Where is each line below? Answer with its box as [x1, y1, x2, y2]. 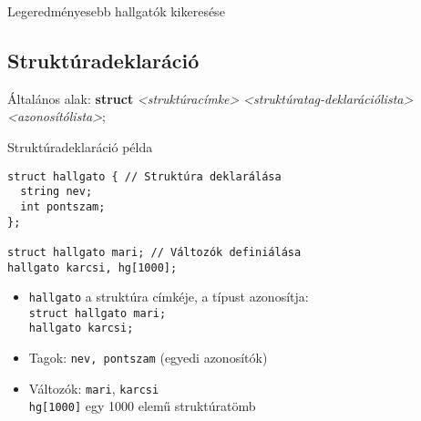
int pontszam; [20, 200, 106, 213]
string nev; [20, 185, 93, 199]
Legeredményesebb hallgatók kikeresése [7, 2, 225, 20]
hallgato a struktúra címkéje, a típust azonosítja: [28, 287, 309, 306]
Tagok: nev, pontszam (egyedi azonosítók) [28, 348, 268, 367]
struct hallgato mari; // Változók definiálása [7, 245, 302, 259]
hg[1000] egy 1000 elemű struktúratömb [28, 396, 256, 416]
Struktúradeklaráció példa [7, 137, 153, 156]
